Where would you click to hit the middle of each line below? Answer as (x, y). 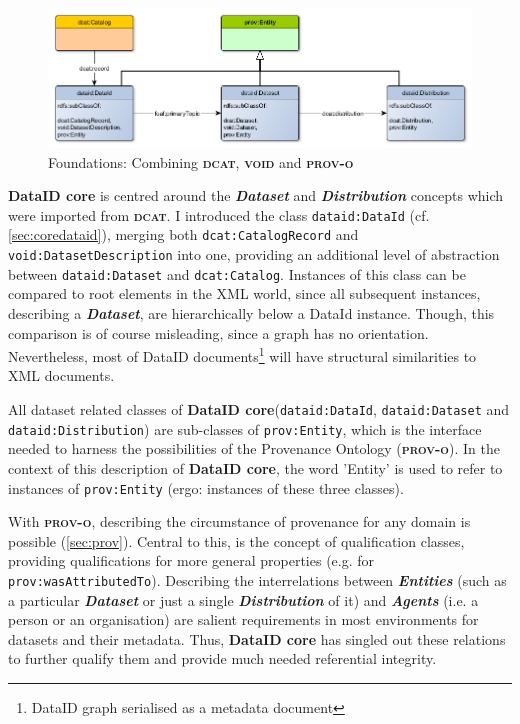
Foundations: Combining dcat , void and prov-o (201, 161)
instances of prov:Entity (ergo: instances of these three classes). (206, 487)
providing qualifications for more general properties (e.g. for (191, 560)
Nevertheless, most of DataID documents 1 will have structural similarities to (242, 354)
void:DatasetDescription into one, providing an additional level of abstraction (254, 254)
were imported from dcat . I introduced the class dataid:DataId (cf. (219, 214)
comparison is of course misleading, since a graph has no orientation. (218, 332)
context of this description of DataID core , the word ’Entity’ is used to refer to (255, 467)
